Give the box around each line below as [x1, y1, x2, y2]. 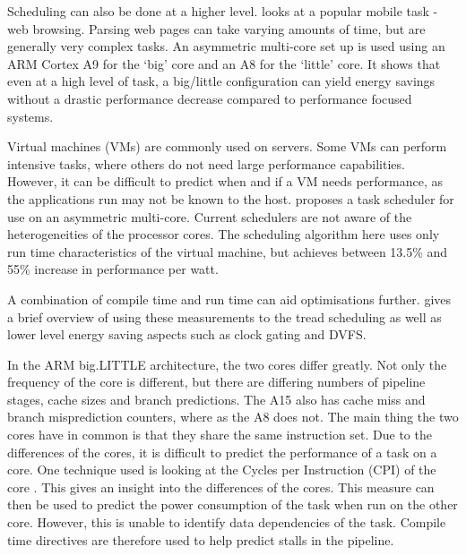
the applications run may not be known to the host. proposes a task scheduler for [7, 189, 454, 208]
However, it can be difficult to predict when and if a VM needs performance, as [7, 172, 444, 191]
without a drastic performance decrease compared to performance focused [7, 89, 412, 107]
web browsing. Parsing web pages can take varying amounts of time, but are [7, 19, 426, 38]
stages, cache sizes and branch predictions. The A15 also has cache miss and [7, 389, 426, 408]
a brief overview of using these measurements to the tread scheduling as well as [7, 307, 442, 326]
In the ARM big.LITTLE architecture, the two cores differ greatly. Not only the [7, 354, 447, 373]
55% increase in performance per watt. [7, 260, 219, 278]
